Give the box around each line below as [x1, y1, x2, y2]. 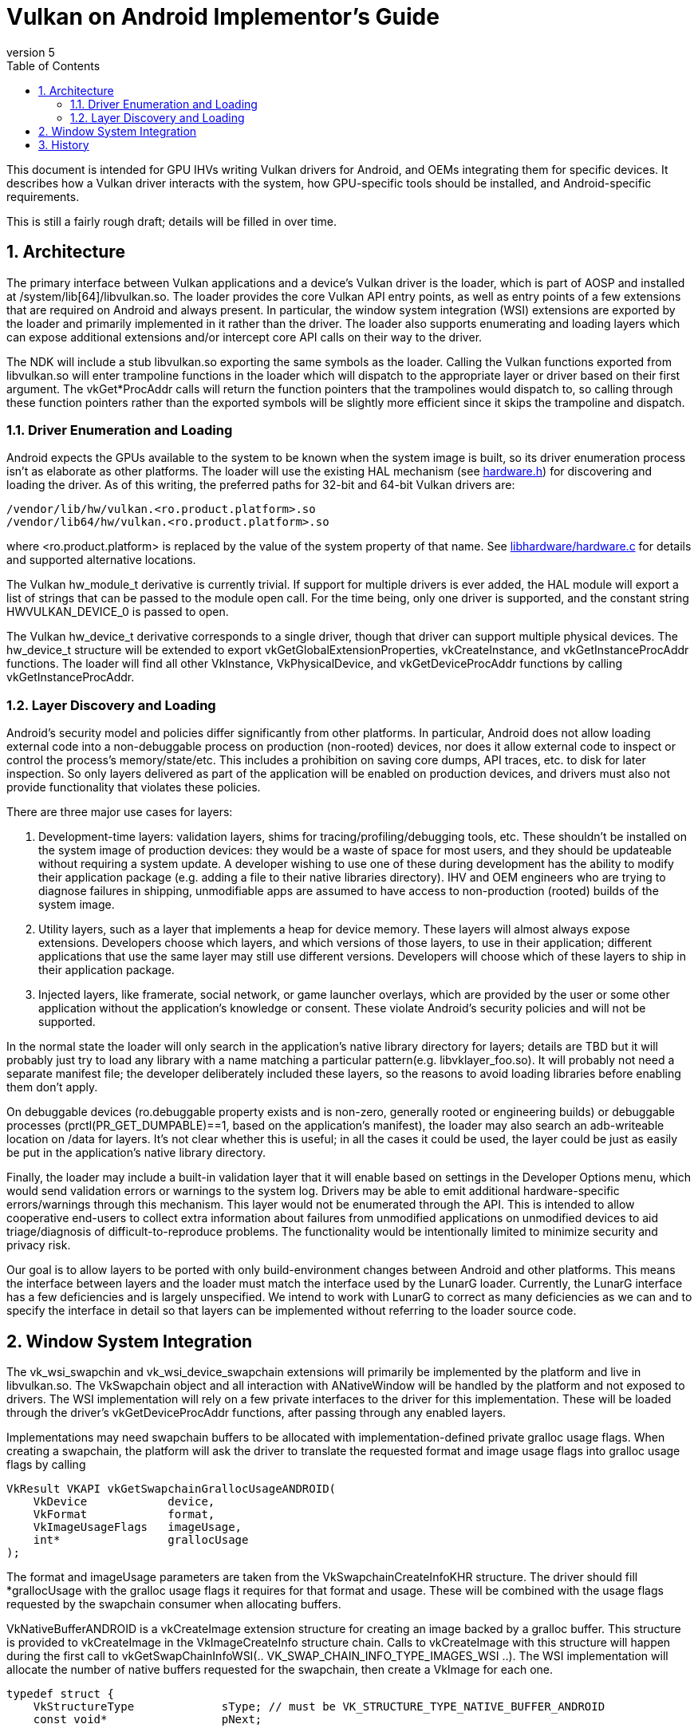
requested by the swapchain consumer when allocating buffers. [6, 1596, 341, 1611]
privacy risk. [6, 1238, 71, 1253]
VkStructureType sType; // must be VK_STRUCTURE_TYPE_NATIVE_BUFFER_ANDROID [33, 1699, 605, 1713]
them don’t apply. [6, 1080, 98, 1095]
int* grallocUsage [33, 1533, 249, 1546]
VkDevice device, [33, 1494, 215, 1508]
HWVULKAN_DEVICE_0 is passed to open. [6, 605, 229, 619]
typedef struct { [6, 1687, 114, 1700]
